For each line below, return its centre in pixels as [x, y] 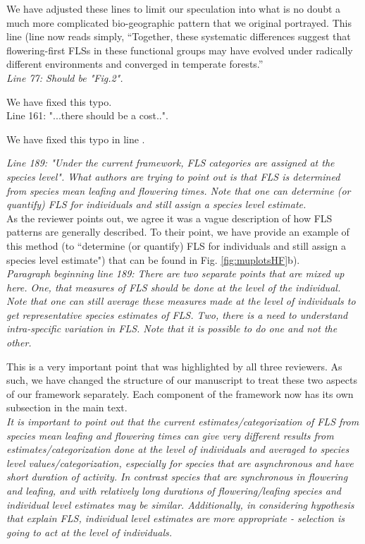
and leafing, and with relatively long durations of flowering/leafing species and [174, 490]
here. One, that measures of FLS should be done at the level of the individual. [174, 287]
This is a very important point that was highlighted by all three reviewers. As [174, 366]
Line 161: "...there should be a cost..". [87, 115]
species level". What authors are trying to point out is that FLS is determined [173, 176]
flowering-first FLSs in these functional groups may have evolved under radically [180, 50]
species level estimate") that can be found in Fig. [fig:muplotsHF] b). [153, 259]
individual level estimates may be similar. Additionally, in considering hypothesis [180, 504]
